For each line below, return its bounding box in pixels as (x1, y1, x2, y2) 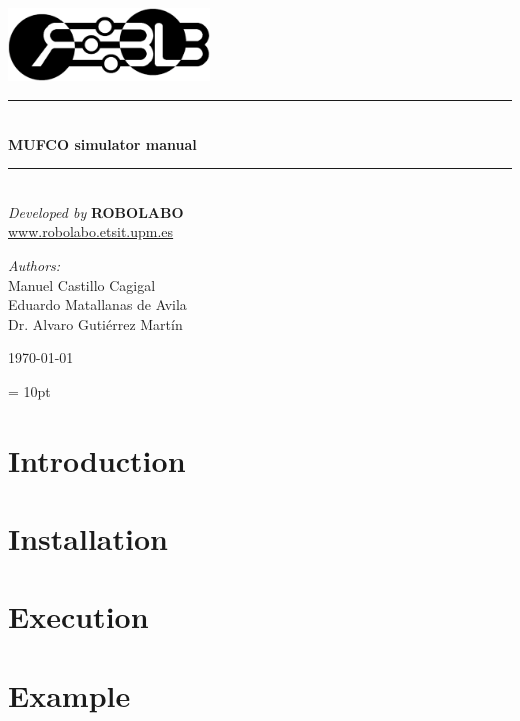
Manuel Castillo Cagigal (8, 274, 156, 295)
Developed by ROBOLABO (8, 201, 184, 222)
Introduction (8, 439, 186, 480)
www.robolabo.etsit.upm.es (8, 221, 174, 242)
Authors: (8, 254, 61, 275)
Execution (8, 596, 149, 637)
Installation (8, 518, 168, 559)
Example (8, 674, 131, 715)
